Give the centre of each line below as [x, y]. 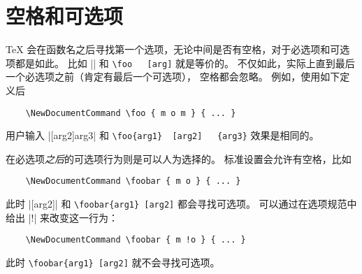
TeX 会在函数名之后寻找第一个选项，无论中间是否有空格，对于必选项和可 [173, 49]
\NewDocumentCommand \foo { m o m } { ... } [131, 113]
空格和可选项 [65, 16]
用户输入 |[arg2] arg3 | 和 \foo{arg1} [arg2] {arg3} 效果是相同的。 [162, 135]
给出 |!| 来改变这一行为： [62, 217]
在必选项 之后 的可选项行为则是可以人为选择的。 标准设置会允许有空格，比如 [179, 158]
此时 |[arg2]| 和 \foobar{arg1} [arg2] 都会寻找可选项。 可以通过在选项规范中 [181, 204]
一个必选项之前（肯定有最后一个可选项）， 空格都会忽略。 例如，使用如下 [173, 77]
